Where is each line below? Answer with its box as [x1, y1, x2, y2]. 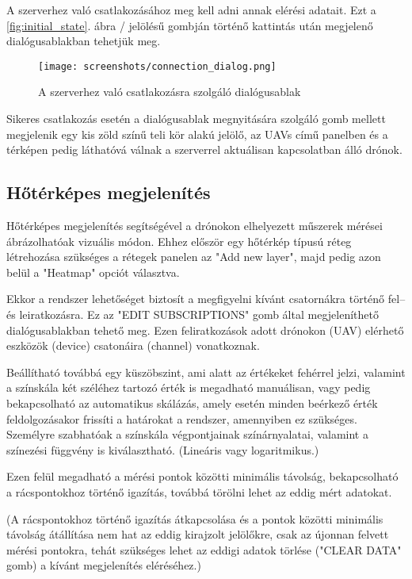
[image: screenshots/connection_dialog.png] [38, 60, 277, 72]
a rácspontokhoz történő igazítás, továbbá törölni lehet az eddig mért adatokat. [6, 483, 392, 500]
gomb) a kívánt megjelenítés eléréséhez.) [6, 557, 201, 573]
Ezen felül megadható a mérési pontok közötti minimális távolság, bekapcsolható [6, 468, 399, 485]
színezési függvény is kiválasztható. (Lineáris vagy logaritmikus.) [6, 441, 319, 458]
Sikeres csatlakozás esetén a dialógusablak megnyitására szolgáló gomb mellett [6, 110, 386, 127]
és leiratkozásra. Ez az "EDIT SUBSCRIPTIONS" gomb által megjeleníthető [6, 305, 379, 322]
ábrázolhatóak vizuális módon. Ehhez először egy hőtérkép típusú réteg [6, 232, 352, 249]
